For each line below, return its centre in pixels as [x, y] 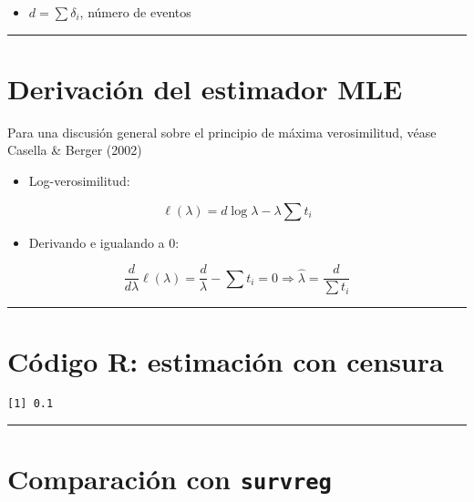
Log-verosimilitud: [79, 180]
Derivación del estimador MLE [205, 88]
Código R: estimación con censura [226, 361]
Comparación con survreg [170, 479]
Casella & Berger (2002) [75, 150]
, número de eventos [135, 12]
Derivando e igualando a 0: [104, 242]
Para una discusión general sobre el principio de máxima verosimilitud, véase [222, 132]
